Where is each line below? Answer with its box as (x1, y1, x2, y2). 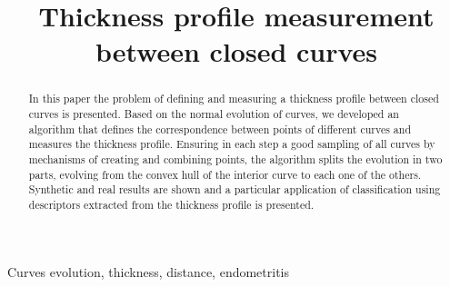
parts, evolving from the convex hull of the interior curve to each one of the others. (28, 166, 422, 182)
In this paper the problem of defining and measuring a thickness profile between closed (28, 91, 439, 106)
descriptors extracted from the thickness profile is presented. (28, 196, 315, 212)
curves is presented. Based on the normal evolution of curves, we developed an (28, 106, 399, 122)
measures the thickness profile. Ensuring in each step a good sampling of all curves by (28, 136, 435, 152)
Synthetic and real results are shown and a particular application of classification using (28, 182, 441, 197)
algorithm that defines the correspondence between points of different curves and (28, 121, 412, 136)
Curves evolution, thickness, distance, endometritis (7, 262, 290, 281)
